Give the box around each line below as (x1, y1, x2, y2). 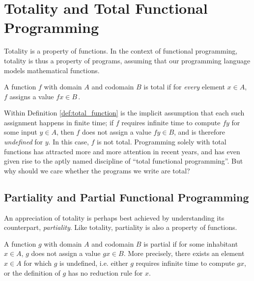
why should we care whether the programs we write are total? (4, 165, 190, 175)
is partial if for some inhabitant (143, 238, 238, 249)
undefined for (4, 137, 43, 147)
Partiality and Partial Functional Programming (4, 189, 249, 204)
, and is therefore (174, 127, 226, 137)
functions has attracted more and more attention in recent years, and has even (4, 146, 240, 156)
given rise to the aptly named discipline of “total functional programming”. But (4, 156, 243, 166)
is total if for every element (143, 82, 225, 92)
